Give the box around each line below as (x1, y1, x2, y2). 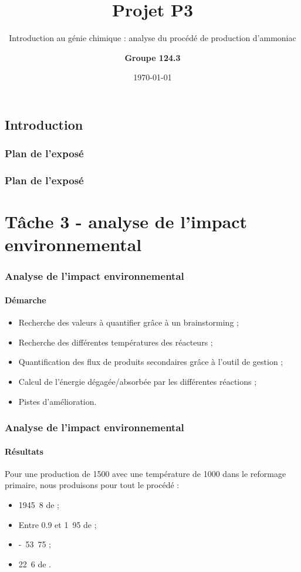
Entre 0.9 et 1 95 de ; (18, 518, 97, 530)
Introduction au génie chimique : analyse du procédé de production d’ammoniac (9, 32, 296, 44)
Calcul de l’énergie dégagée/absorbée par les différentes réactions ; (18, 375, 257, 387)
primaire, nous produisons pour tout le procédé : (5, 479, 180, 491)
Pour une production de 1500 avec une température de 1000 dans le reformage (5, 467, 286, 479)
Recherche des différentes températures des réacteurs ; (18, 336, 213, 348)
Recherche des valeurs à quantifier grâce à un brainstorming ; (18, 316, 239, 329)
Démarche (5, 293, 46, 306)
